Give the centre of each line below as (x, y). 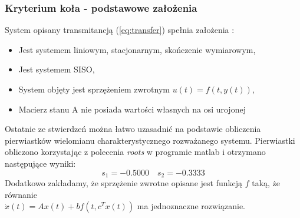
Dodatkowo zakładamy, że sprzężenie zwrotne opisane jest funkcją (124, 183)
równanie (21, 194)
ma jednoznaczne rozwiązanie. (191, 206)
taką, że (266, 183)
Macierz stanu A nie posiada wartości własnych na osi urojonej (132, 109)
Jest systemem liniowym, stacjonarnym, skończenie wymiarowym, (137, 49)
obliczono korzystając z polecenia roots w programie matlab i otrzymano (135, 152)
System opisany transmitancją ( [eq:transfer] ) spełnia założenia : (120, 30)
